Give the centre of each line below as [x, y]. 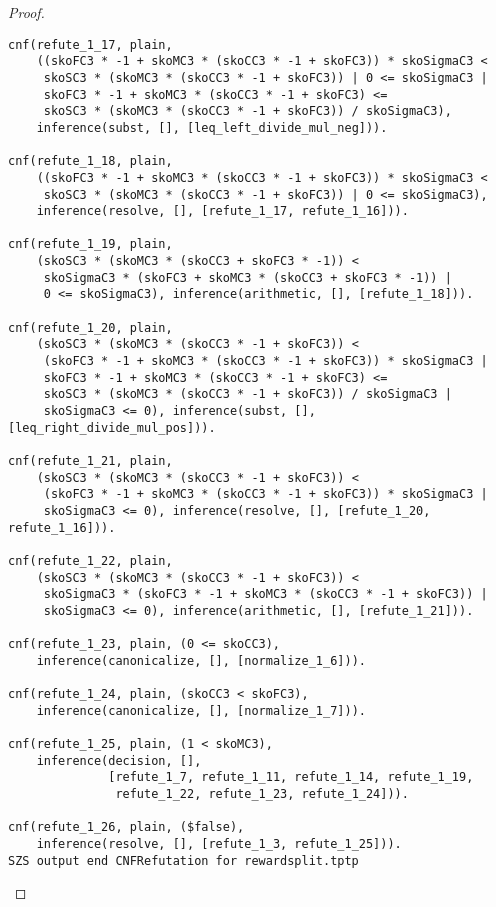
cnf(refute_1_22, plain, [90, 560]
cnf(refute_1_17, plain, [90, 44]
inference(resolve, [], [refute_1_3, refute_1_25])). [219, 844]
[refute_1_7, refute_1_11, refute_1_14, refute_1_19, [291, 777]
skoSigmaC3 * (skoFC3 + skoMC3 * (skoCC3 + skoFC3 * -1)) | [247, 277]
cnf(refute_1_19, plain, [90, 244]
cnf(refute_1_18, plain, [90, 161]
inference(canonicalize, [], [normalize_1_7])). [201, 710]
